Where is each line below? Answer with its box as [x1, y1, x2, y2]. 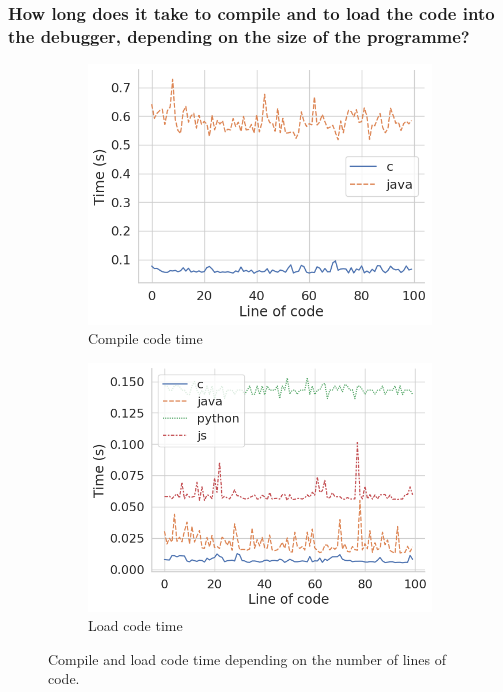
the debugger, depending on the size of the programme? [8, 23, 470, 48]
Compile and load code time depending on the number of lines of [48, 648, 446, 669]
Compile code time [88, 328, 203, 349]
